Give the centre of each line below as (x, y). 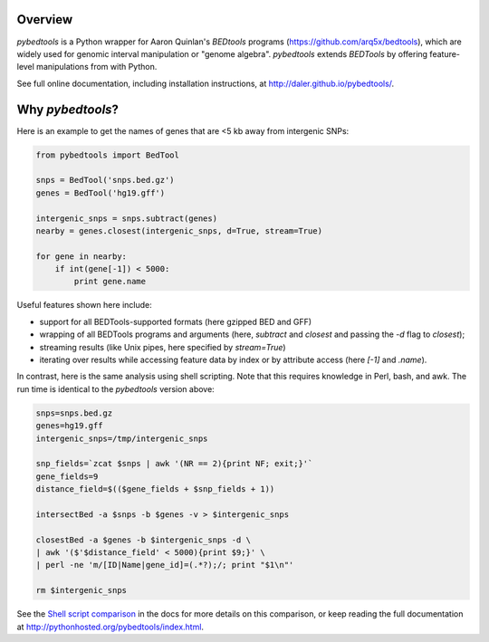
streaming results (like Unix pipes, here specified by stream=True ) (163, 347)
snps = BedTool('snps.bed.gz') (105, 180)
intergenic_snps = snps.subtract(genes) (126, 218)
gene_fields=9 (67, 476)
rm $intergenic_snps (81, 590)
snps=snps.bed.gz (74, 413)
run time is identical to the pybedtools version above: (115, 388)
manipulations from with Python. (97, 67)
